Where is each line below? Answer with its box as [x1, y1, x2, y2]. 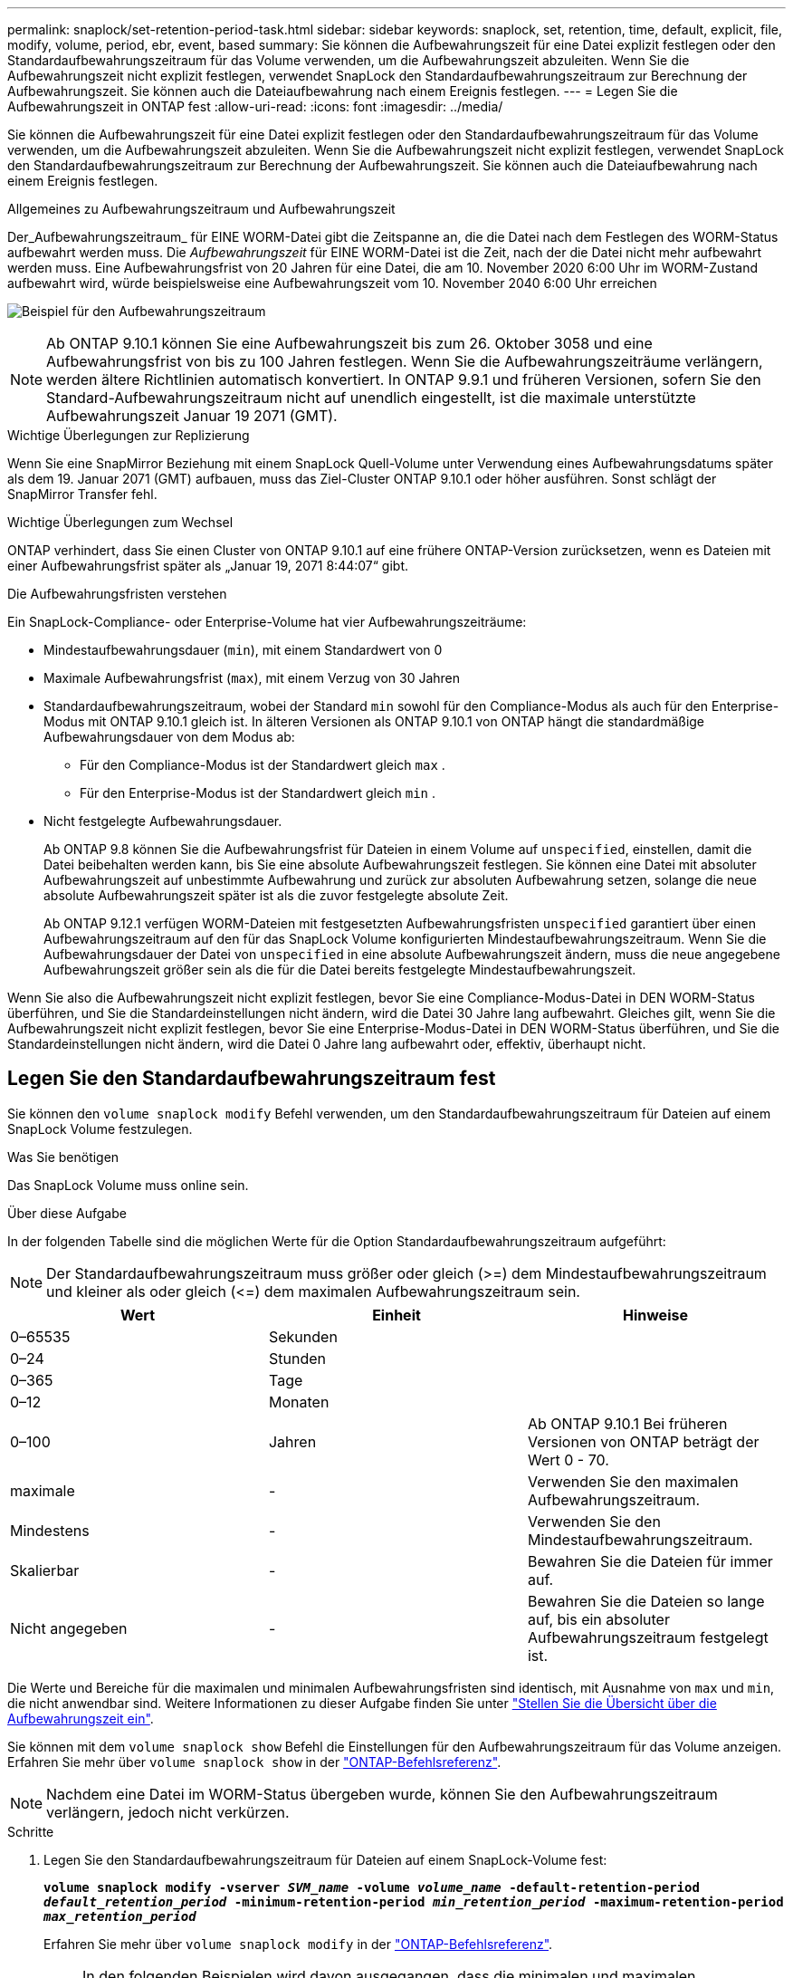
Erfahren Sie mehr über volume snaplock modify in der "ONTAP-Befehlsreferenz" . [43, 1935, 553, 1952]
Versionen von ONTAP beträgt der [527, 1432, 760, 1451]
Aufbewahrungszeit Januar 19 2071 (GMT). [46, 407, 338, 425]
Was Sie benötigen [7, 1148, 119, 1165]
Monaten [268, 1392, 330, 1411]
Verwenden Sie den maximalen [527, 1472, 739, 1491]
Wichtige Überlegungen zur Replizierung [7, 427, 250, 443]
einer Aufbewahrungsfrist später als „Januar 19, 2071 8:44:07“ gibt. [7, 558, 408, 573]
